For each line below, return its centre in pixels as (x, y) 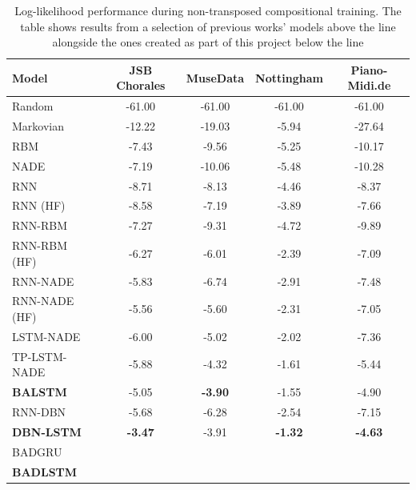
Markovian (38, 126)
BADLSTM (45, 471)
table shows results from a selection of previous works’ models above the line (208, 26)
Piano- (369, 69)
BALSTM (40, 392)
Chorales (141, 85)
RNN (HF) (39, 205)
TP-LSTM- (40, 356)
